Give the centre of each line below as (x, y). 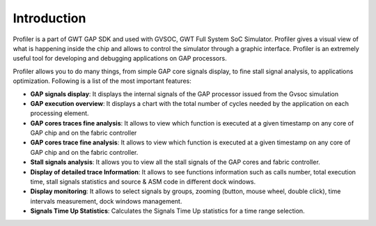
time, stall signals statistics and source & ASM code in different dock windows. (143, 182)
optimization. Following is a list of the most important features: (102, 81)
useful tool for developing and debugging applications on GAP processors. (120, 59)
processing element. (60, 113)
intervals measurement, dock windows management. (106, 201)
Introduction (49, 18)
